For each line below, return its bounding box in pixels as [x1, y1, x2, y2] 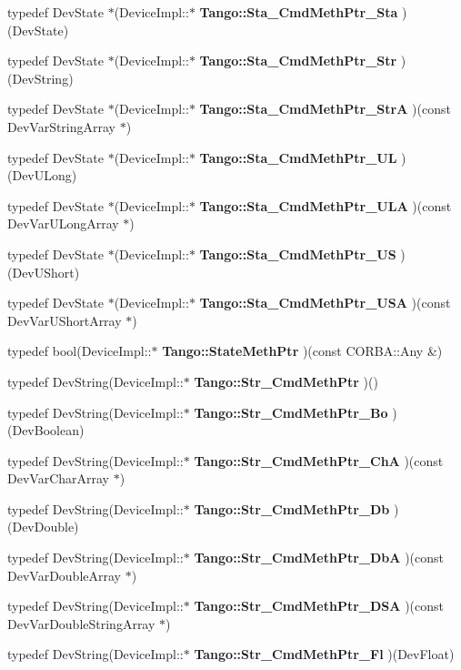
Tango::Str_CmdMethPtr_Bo [194, 402, 388, 421]
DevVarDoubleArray [7, 565, 121, 584]
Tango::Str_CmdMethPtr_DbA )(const [194, 548, 444, 567]
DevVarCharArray [7, 469, 109, 488]
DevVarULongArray [7, 214, 119, 233]
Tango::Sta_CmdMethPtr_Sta [199, 3, 398, 21]
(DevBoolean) [7, 421, 85, 440]
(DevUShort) [7, 262, 80, 281]
